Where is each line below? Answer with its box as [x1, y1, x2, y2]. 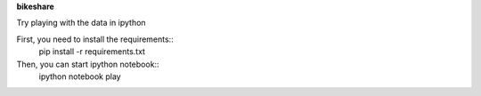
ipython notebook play [38, 71, 121, 82]
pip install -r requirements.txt [38, 46, 146, 57]
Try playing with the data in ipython [16, 18, 146, 28]
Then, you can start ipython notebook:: [16, 59, 159, 69]
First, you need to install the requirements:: [16, 34, 174, 44]
